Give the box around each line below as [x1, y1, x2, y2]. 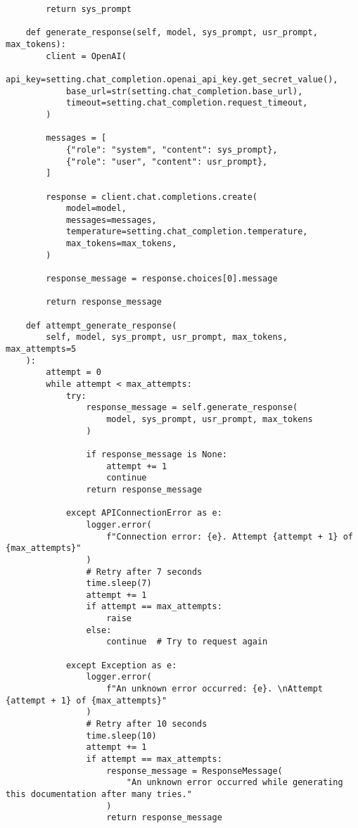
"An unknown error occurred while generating [126, 777, 343, 788]
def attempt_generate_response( [25, 320, 177, 331]
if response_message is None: [86, 449, 227, 459]
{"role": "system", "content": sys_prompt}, [65, 144, 278, 155]
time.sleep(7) [86, 578, 152, 589]
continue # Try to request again [106, 637, 268, 647]
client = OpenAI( [46, 51, 127, 61]
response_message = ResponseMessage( [106, 765, 283, 776]
